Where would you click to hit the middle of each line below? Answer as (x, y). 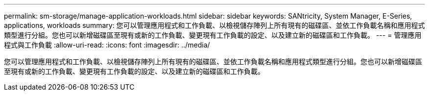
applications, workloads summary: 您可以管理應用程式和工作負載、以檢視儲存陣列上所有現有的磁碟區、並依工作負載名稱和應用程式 (214, 25)
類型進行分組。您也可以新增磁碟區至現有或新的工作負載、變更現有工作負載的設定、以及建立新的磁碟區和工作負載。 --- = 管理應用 (213, 35)
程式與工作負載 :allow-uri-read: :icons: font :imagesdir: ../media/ (107, 45)
